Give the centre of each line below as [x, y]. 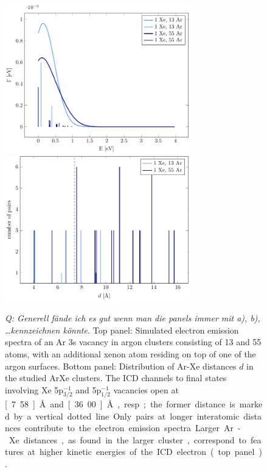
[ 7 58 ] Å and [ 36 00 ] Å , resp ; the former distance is [120, 403]
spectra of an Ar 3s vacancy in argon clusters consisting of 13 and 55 [133, 342]
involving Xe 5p [34, 389]
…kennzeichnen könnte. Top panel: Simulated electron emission [122, 330]
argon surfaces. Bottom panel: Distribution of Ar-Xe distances [121, 366]
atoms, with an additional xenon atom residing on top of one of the [130, 354]
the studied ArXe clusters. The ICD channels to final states [116, 378]
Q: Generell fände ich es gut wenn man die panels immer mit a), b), [133, 318]
